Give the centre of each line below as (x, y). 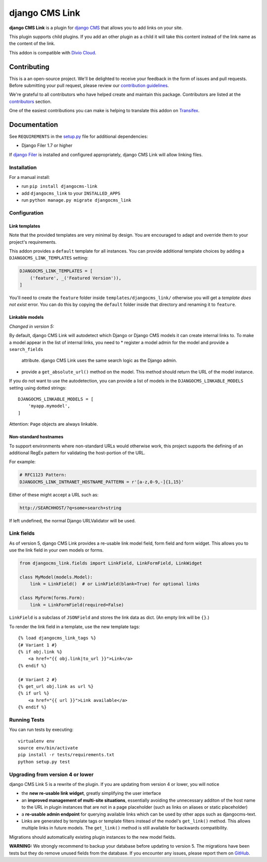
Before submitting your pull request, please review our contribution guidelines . (89, 86)
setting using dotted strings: (38, 388)
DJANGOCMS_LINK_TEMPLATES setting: (49, 258)
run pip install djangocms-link (59, 186)
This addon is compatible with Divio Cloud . (53, 52)
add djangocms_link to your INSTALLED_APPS (71, 193)
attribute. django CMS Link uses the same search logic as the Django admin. (99, 360)
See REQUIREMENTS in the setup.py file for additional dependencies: (79, 136)
